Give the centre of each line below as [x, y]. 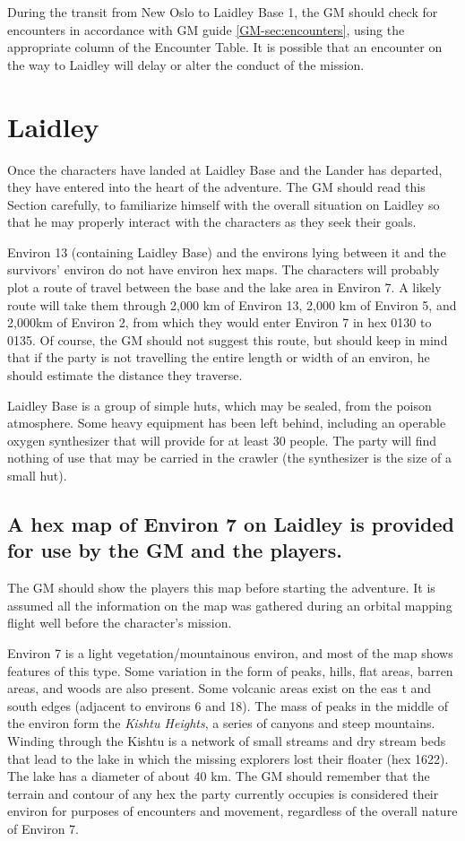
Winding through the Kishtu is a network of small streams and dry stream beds [227, 740]
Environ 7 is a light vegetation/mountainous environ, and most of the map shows [230, 652]
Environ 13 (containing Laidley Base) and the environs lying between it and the [227, 251]
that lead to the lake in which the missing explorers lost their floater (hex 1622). [228, 758]
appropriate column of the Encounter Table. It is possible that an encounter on [225, 47]
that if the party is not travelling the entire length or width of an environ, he [219, 357]
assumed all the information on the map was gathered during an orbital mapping [230, 605]
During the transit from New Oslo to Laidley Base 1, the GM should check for [223, 12]
